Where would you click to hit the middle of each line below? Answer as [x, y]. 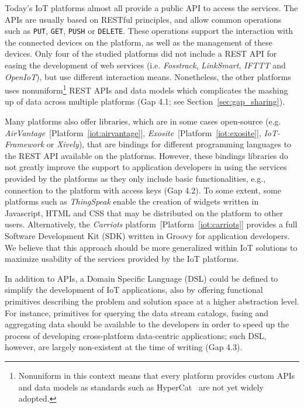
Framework [25, 144]
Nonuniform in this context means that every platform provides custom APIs [157, 375]
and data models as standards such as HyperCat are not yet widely [141, 387]
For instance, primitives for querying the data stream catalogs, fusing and [137, 312]
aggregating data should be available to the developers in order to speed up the [147, 324]
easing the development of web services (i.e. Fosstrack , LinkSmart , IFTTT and [145, 65]
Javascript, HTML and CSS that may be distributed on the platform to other [144, 212]
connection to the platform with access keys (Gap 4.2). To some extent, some [143, 190]
